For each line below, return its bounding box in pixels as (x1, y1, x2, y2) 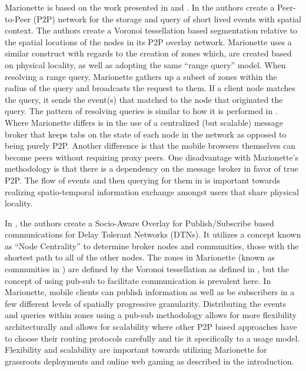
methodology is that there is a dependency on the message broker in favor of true (5, 162, 298, 175)
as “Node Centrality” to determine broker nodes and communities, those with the (5, 239, 299, 252)
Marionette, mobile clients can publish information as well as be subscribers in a (5, 286, 295, 298)
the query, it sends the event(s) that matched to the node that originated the (5, 93, 283, 105)
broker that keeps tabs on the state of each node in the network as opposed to (5, 128, 287, 140)
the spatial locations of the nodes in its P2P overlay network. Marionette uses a (5, 35, 292, 48)
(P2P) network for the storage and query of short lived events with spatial (33, 12, 301, 25)
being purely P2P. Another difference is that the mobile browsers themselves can (5, 139, 296, 152)
